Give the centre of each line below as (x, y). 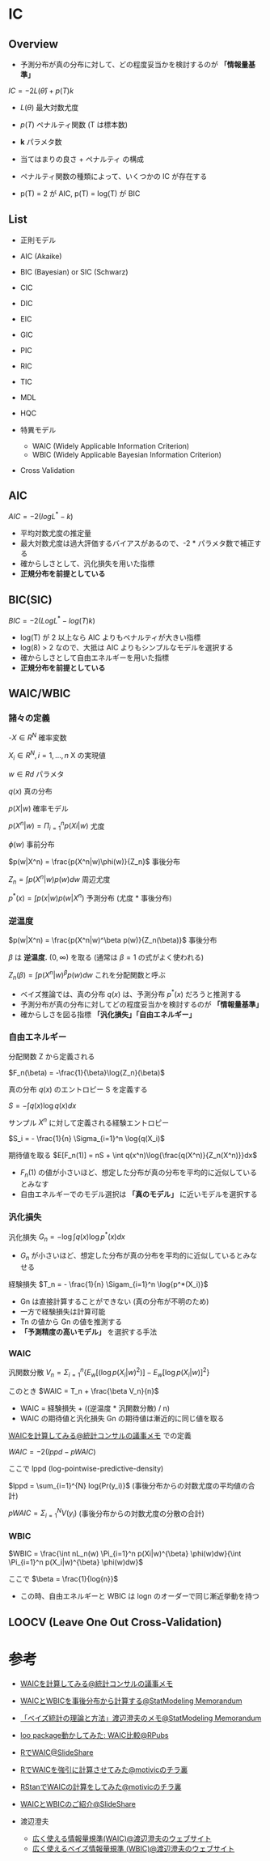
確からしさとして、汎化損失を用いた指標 (87, 564)
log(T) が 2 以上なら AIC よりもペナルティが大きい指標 (110, 637)
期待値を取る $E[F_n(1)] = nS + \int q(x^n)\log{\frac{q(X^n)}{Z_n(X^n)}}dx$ (133, 1156)
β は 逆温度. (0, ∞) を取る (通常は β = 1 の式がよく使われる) (106, 957)
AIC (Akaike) (41, 256)
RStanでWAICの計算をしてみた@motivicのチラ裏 (101, 1786)
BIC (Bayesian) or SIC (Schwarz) (74, 271)
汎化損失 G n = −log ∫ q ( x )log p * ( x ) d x (67, 1237)
